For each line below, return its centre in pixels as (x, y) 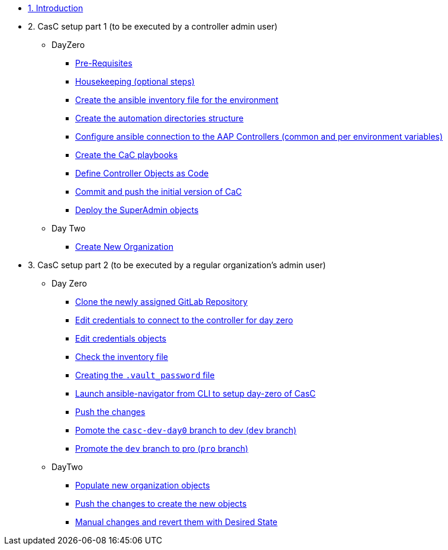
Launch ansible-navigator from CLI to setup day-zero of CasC (196, 393)
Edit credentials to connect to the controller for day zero (184, 320)
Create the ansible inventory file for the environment (177, 100)
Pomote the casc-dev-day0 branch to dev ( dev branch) (186, 430)
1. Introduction (56, 8)
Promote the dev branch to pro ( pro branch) (162, 448)
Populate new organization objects (143, 485)
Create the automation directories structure (159, 118)
